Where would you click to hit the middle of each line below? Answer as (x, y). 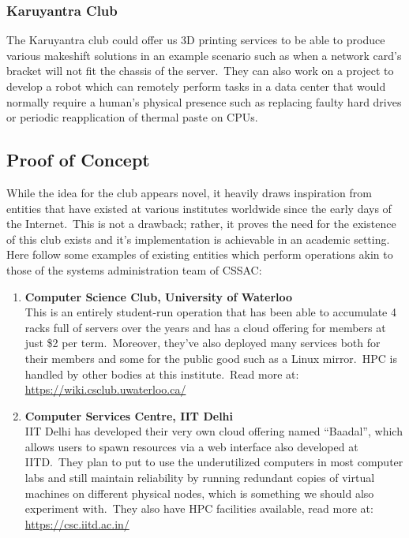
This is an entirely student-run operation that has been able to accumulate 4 (210, 312)
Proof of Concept (78, 160)
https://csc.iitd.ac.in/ (77, 523)
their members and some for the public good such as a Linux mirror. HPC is (211, 358)
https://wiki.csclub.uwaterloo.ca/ (105, 389)
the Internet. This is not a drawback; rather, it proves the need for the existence (201, 224)
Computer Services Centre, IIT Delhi (129, 415)
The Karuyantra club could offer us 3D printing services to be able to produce (196, 40)
